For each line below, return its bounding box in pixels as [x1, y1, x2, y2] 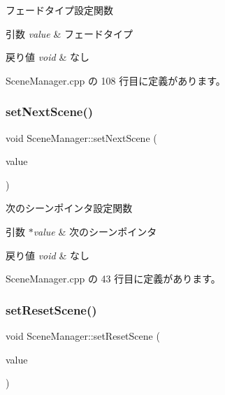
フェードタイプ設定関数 [6, 3, 113, 17]
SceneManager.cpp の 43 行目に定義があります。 [6, 271, 221, 286]
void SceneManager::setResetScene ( [6, 328, 160, 343]
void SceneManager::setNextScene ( [6, 130, 157, 145]
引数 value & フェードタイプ [6, 26, 133, 41]
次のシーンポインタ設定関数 [6, 201, 133, 215]
